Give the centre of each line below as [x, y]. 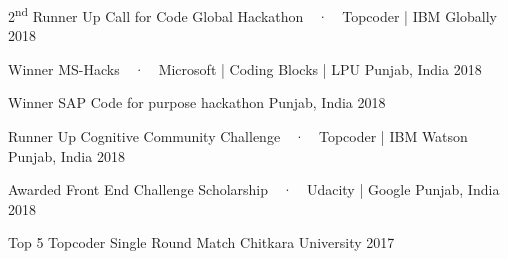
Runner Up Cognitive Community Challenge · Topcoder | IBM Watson [238, 136]
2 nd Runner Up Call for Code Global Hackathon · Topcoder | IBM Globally [252, 14]
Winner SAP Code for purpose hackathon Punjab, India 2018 [197, 102]
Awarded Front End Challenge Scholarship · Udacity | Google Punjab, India [254, 189]
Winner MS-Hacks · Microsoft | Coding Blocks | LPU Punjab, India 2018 [245, 68]
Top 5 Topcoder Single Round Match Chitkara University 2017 [201, 242]
